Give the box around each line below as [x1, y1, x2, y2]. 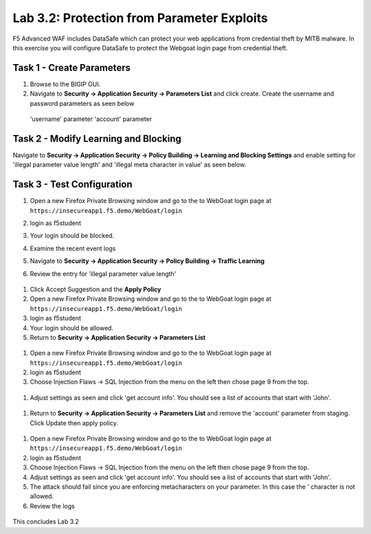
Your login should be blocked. [30, 231, 115, 240]
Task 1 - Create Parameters [12, 62, 131, 74]
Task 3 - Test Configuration [12, 179, 133, 191]
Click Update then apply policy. [30, 418, 118, 427]
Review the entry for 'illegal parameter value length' [30, 269, 177, 278]
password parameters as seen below [30, 99, 135, 107]
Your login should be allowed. [30, 323, 113, 332]
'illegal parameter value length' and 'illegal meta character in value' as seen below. [12, 160, 247, 169]
